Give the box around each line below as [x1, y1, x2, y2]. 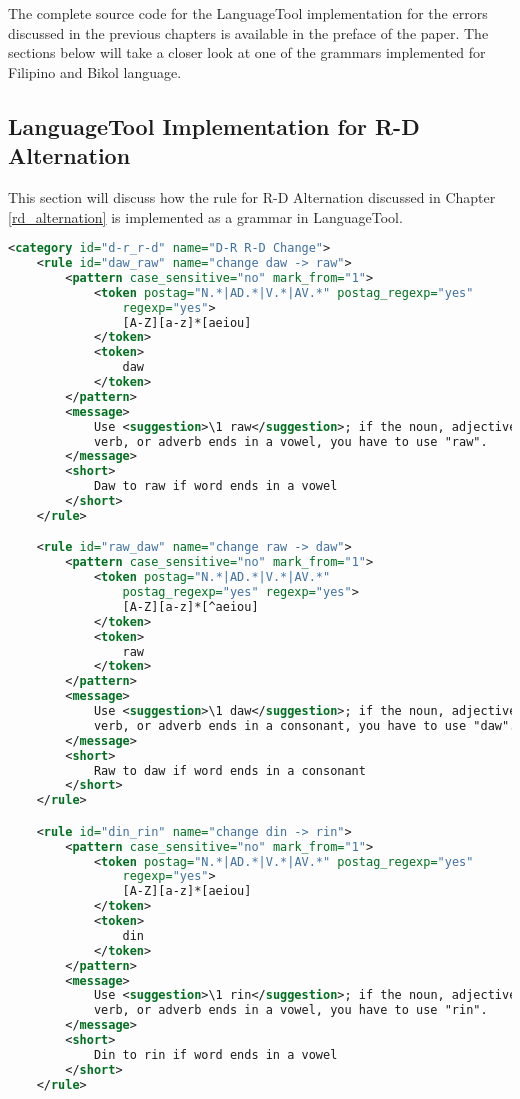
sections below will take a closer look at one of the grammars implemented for [8, 42, 486, 63]
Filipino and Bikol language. [8, 61, 182, 82]
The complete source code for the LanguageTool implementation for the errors [8, 3, 488, 23]
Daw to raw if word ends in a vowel [93, 479, 338, 494]
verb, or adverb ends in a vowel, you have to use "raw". [93, 434, 488, 449]
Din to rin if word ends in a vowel [93, 1047, 338, 1062]
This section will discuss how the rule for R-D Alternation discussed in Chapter [8, 186, 496, 207]
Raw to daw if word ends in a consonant [93, 763, 366, 778]
